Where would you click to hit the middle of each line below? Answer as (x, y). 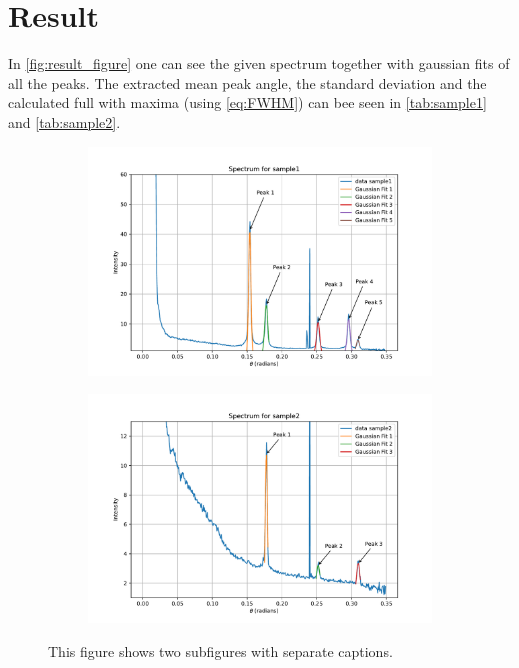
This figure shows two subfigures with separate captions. (220, 650)
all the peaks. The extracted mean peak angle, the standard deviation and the (247, 82)
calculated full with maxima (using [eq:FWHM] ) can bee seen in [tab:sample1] (247, 102)
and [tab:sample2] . (64, 121)
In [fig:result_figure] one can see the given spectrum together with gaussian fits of (259, 63)
